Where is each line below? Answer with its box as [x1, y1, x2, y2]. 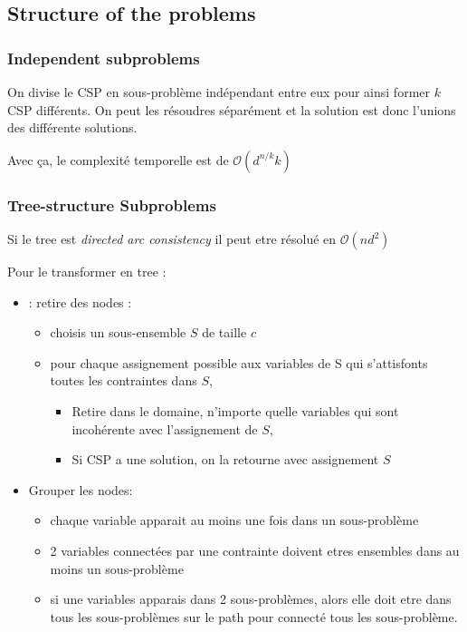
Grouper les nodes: [28, 480, 133, 499]
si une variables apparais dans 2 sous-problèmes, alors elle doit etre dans [50, 589, 452, 608]
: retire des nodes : [28, 292, 132, 311]
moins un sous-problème [50, 559, 184, 578]
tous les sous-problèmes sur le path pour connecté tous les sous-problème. [50, 607, 458, 626]
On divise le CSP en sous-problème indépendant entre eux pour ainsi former [7, 83, 430, 101]
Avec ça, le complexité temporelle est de [7, 150, 229, 169]
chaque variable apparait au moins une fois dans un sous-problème [50, 510, 419, 530]
